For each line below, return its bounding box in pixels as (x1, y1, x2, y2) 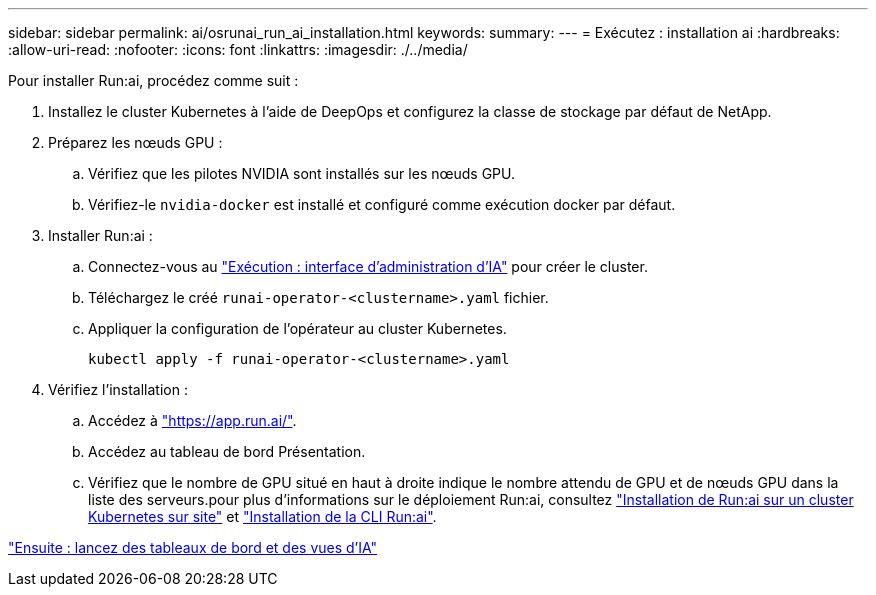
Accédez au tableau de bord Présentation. (88, 443, 366, 460)
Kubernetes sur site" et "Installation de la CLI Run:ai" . (88, 508, 437, 525)
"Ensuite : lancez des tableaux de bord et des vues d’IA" (8, 539, 378, 556)
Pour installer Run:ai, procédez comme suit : (8, 72, 299, 89)
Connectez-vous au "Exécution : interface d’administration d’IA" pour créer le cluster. (88, 258, 648, 275)
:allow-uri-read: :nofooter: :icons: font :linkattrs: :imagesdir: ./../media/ (8, 41, 468, 58)
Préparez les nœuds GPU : (48, 134, 223, 151)
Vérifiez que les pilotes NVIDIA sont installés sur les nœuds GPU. (88, 165, 516, 182)
